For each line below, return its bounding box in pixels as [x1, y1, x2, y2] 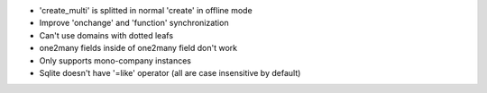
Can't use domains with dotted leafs [39, 30, 174, 40]
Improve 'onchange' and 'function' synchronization [39, 18, 229, 29]
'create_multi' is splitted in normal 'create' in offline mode [39, 5, 253, 15]
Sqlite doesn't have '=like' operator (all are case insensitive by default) [39, 67, 301, 78]
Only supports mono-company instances [39, 55, 191, 66]
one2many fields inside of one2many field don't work [39, 43, 238, 54]
